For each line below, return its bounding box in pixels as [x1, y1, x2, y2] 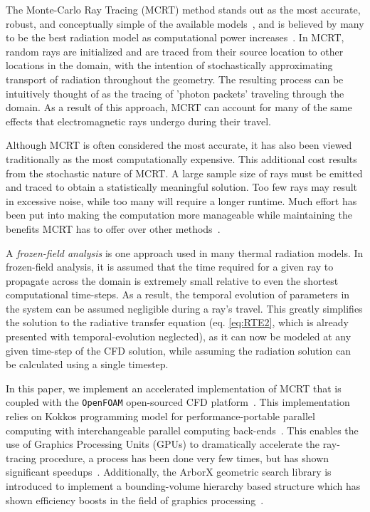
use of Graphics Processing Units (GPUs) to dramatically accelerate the [6, 437, 320, 451]
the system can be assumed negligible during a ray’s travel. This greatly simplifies [6, 301, 363, 315]
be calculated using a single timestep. [6, 357, 169, 372]
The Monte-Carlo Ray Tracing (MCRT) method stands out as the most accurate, [6, 2, 361, 16]
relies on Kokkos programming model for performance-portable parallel [6, 409, 315, 424]
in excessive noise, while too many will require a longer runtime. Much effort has [6, 193, 357, 208]
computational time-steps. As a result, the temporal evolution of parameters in [6, 287, 350, 302]
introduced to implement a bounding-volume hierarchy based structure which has [6, 479, 361, 493]
